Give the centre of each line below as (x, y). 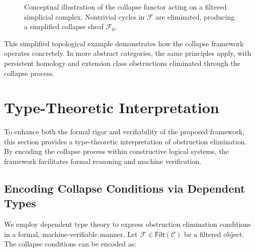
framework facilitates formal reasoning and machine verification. (103, 161)
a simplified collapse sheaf (64, 26)
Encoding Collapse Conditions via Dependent (125, 188)
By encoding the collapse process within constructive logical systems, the (116, 151)
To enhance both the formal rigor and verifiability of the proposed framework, (124, 132)
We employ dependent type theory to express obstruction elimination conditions (127, 224)
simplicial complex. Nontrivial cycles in (84, 16)
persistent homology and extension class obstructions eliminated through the (122, 63)
